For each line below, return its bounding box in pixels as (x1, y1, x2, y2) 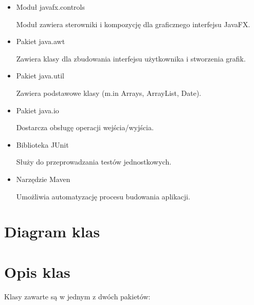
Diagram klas (4, 221, 100, 242)
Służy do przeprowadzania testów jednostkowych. (16, 156, 172, 167)
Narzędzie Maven (16, 173, 70, 184)
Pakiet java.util (16, 70, 64, 81)
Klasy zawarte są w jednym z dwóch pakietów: (4, 291, 151, 301)
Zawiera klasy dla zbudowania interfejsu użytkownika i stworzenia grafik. (16, 53, 246, 64)
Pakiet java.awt (16, 36, 65, 47)
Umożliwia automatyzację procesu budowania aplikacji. (16, 191, 190, 201)
